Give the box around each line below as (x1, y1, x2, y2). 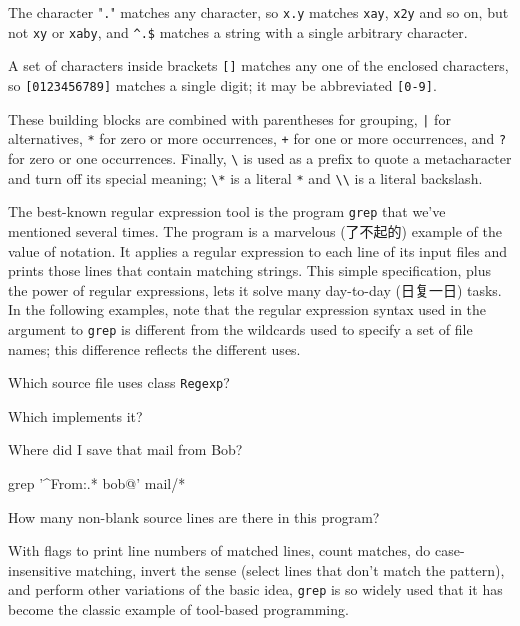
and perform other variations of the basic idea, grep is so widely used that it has (8, 579, 503, 600)
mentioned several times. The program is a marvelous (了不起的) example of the (8, 220, 502, 241)
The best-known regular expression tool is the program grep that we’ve (8, 201, 446, 222)
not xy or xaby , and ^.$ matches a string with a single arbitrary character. (8, 21, 468, 42)
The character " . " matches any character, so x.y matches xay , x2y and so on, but (8, 2, 509, 22)
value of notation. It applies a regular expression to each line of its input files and (8, 240, 508, 261)
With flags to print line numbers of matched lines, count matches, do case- (8, 540, 465, 561)
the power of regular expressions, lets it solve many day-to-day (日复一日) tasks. (8, 279, 502, 300)
